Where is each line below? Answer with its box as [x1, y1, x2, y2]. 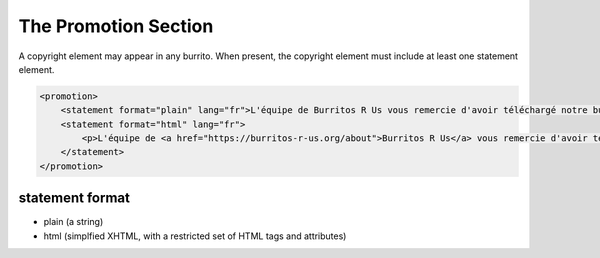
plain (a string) [43, 216, 104, 228]
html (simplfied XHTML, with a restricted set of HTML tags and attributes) [43, 230, 347, 242]
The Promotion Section [18, 15, 214, 37]
